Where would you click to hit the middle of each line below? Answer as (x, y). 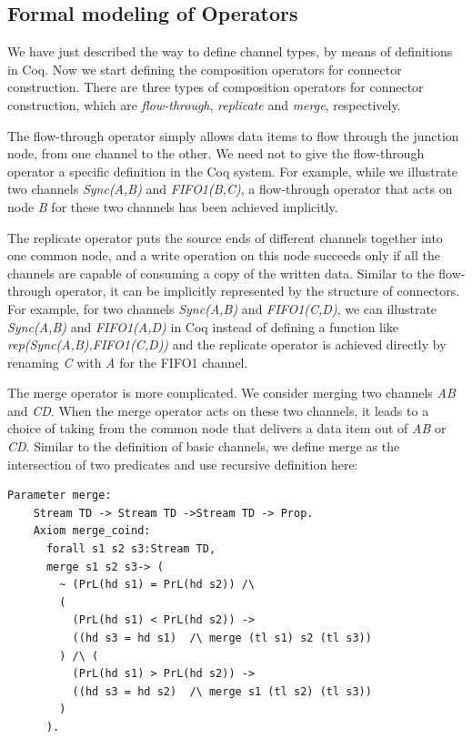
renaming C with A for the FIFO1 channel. (128, 362)
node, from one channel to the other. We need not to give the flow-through (216, 153)
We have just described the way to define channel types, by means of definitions (230, 51)
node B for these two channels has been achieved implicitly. (173, 206)
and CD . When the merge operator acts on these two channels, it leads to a (218, 410)
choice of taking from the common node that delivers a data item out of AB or (227, 428)
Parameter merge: (60, 496)
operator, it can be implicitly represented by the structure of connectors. (257, 291)
